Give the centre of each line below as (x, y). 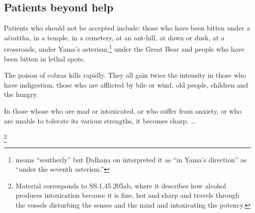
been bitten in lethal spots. (45, 58)
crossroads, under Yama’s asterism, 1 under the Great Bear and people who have (124, 48)
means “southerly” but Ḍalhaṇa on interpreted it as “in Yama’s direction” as (131, 159)
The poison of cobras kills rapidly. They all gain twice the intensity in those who (125, 75)
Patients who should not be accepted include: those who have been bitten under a (127, 28)
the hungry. (21, 94)
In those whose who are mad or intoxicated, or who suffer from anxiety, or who (123, 111)
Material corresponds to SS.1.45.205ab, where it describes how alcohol (121, 185)
